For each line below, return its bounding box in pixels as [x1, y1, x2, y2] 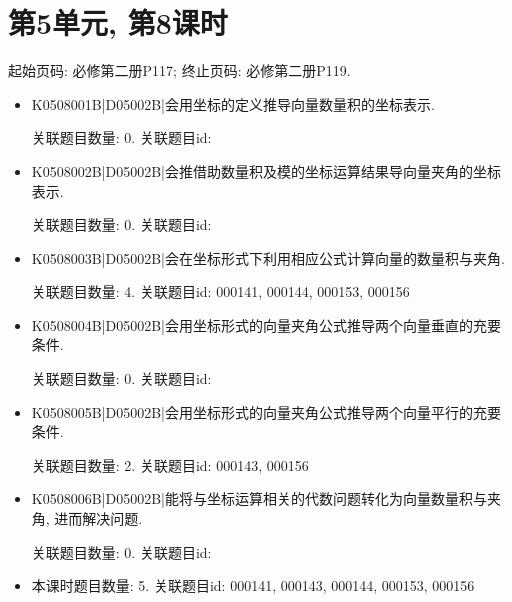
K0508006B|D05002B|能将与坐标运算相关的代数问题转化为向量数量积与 [31, 488, 487, 509]
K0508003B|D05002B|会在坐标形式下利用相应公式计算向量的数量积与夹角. [31, 247, 505, 268]
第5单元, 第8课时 [8, 2, 228, 43]
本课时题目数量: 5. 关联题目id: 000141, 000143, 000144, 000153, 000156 [31, 575, 475, 596]
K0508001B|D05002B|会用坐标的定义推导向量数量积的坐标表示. [31, 93, 435, 114]
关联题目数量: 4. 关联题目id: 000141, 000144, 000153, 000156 [31, 281, 410, 302]
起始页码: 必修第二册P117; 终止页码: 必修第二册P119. [8, 60, 351, 81]
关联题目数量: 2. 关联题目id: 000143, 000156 [31, 454, 309, 475]
